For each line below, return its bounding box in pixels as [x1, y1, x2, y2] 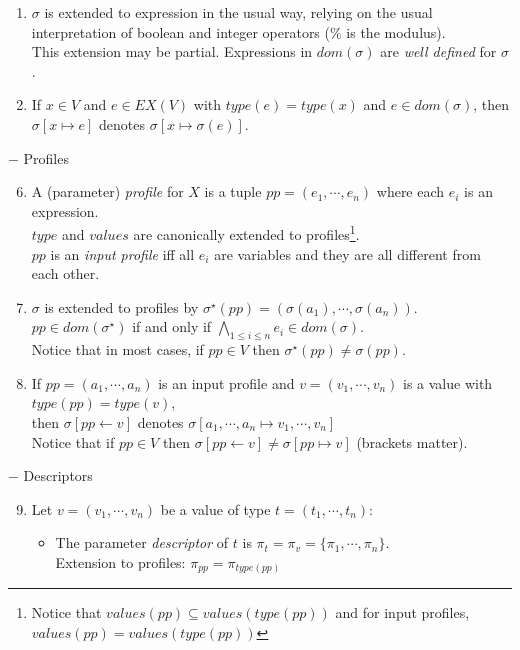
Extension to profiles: [55, 551, 186, 572]
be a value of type [160, 498, 271, 519]
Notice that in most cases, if [31, 339, 204, 360]
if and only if [132, 316, 212, 337]
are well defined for [380, 41, 497, 62]
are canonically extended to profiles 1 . [133, 221, 360, 244]
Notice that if [31, 431, 115, 452]
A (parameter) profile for [31, 181, 184, 202]
